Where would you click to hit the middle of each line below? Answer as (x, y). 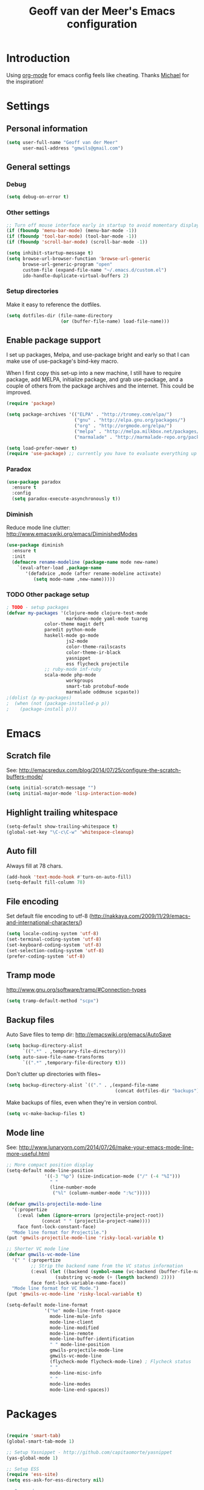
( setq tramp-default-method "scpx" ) (53, 1001)
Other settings (28, 213)
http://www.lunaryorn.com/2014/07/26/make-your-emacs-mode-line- (107, 1147)
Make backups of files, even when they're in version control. (82, 1103)
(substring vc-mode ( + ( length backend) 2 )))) (115, 1277)
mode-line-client (72, 1322)
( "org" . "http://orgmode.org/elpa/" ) (123, 426)
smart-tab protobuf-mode (97, 687)
